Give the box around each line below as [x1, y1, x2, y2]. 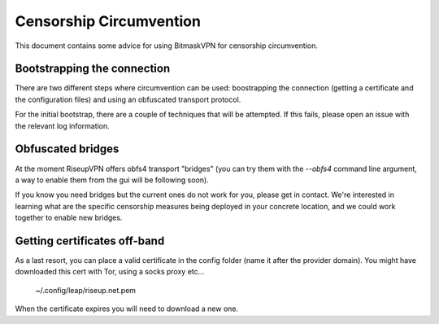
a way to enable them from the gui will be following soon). [15, 175, 209, 185]
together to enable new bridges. [15, 212, 123, 223]
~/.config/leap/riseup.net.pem [35, 285, 137, 295]
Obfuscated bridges [15, 142, 120, 156]
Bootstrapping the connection [15, 62, 171, 76]
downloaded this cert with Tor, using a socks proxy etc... [15, 267, 205, 277]
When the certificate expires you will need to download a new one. [15, 304, 239, 313]
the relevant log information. [15, 120, 110, 130]
